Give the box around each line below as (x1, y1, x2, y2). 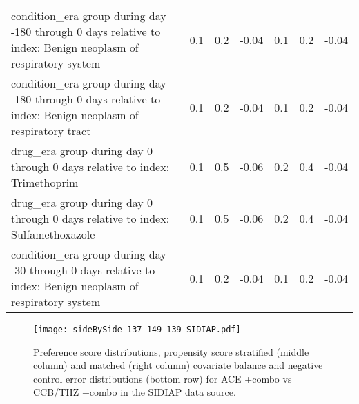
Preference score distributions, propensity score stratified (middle (33, 344, 309, 358)
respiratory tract (11, 123, 91, 139)
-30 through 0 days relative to (11, 262, 155, 278)
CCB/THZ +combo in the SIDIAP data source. (33, 385, 236, 399)
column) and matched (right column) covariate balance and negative (33, 358, 323, 372)
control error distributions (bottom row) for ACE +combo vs (33, 371, 292, 385)
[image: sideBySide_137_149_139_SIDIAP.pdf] (33, 325, 241, 334)
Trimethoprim (11, 174, 79, 190)
